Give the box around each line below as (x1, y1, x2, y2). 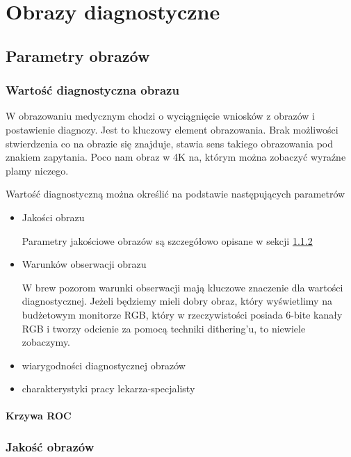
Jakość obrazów (6, 438, 95, 455)
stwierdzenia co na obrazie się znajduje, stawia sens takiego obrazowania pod (6, 136, 334, 150)
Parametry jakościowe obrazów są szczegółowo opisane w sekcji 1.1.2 (22, 233, 313, 248)
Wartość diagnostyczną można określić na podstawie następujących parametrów (6, 186, 345, 201)
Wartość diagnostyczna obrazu (6, 81, 179, 99)
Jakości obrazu (22, 209, 85, 224)
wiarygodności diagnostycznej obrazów (22, 358, 186, 372)
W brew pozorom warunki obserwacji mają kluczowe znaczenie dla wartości (22, 280, 343, 294)
